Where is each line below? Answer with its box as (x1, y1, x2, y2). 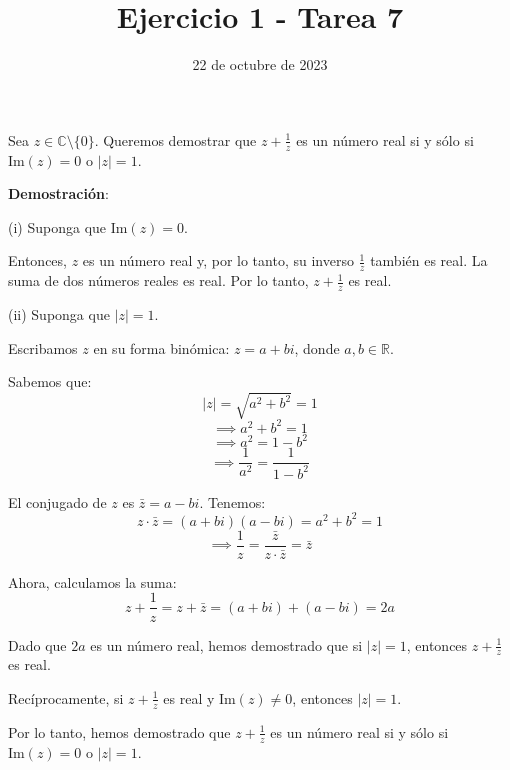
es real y (163, 687, 215, 708)
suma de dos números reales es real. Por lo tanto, (8, 270, 309, 291)
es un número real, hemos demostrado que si (90, 634, 363, 655)
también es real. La (370, 250, 488, 271)
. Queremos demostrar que (94, 129, 257, 150)
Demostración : (8, 183, 109, 204)
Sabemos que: (8, 371, 92, 392)
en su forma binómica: (93, 337, 230, 358)
